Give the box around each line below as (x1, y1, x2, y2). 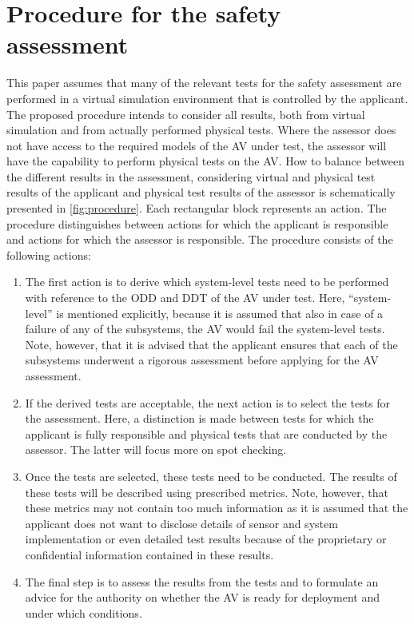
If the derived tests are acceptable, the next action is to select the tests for (25, 394, 391, 411)
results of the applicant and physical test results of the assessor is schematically (6, 184, 396, 201)
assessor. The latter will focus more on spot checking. (25, 441, 287, 458)
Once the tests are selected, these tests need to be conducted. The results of (25, 467, 397, 484)
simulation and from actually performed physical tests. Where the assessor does (6, 121, 396, 138)
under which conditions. (25, 604, 142, 621)
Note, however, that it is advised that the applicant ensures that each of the (25, 336, 398, 352)
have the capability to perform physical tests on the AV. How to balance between (6, 153, 405, 169)
